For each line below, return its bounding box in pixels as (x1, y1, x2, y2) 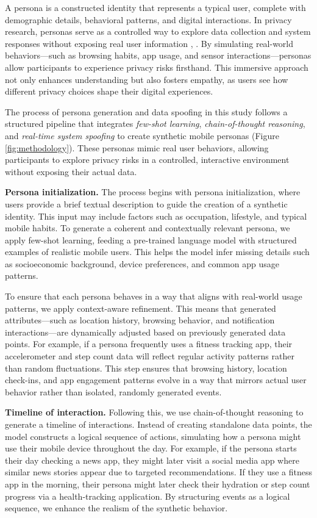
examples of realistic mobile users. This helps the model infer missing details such (5, 245, 310, 258)
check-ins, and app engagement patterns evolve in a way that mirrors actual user (5, 373, 307, 386)
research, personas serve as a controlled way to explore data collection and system (5, 25, 311, 38)
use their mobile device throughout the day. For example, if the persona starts (5, 442, 297, 455)
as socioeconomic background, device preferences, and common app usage (5, 257, 279, 270)
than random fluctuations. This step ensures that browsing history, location (5, 361, 287, 374)
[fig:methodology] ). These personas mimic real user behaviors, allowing (5, 141, 269, 154)
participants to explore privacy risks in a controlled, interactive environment (5, 153, 290, 166)
